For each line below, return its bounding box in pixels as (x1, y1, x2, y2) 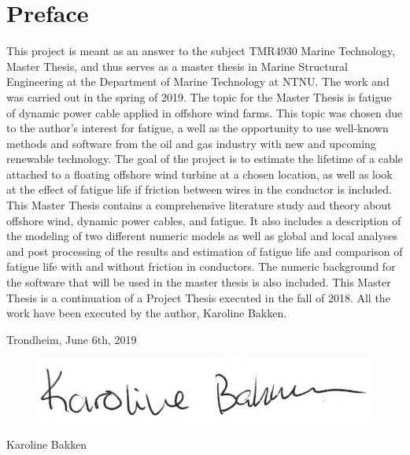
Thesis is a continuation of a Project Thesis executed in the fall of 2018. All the (6, 289, 390, 305)
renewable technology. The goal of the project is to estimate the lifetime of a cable (6, 150, 403, 167)
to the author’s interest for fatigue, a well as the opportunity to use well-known (6, 120, 389, 136)
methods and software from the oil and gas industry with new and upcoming (6, 135, 376, 151)
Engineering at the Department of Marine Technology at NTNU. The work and (6, 73, 390, 90)
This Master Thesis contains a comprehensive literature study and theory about (6, 197, 392, 213)
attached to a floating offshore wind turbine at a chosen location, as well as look (6, 165, 393, 182)
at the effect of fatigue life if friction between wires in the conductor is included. (6, 181, 392, 198)
